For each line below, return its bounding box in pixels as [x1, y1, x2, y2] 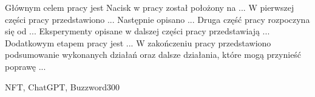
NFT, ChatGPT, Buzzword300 [5, 80, 120, 93]
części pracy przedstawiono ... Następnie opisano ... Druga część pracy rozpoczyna [5, 13, 310, 25]
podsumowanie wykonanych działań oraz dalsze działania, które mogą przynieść [5, 48, 302, 61]
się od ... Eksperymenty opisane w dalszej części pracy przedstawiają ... [5, 25, 270, 37]
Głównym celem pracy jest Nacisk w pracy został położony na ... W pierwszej [5, 1, 294, 13]
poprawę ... [5, 60, 46, 72]
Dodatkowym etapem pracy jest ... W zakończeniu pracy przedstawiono [5, 36, 271, 49]
